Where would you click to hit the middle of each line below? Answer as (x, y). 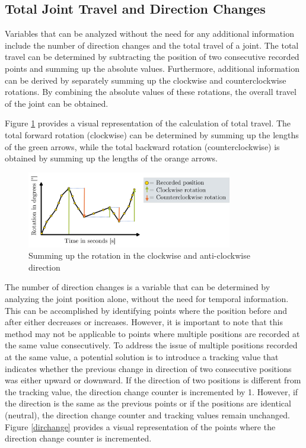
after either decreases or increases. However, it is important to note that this (144, 322)
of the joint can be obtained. (57, 103)
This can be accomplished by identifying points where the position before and (146, 310)
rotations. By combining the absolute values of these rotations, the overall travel (151, 92)
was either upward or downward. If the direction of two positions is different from (153, 380)
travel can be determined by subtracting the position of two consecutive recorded (152, 57)
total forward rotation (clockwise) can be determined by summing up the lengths (152, 134)
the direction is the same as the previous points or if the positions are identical (148, 403)
